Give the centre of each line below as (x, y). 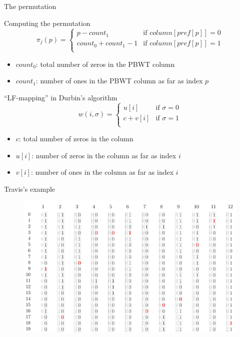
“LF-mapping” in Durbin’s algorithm (61, 97)
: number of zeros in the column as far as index (104, 155)
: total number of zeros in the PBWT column (105, 64)
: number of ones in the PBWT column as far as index (119, 81)
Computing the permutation (47, 23)
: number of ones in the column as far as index (102, 172)
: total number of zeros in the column (76, 139)
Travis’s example (30, 188)
